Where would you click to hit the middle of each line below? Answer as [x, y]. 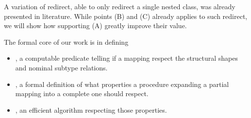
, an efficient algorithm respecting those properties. [91, 110]
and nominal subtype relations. [61, 67]
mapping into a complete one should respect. [82, 93]
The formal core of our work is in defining [66, 42]
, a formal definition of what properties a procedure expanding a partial [122, 84]
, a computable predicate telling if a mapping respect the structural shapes [126, 58]
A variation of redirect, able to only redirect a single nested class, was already [120, 6]
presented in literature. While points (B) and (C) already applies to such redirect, [126, 16]
